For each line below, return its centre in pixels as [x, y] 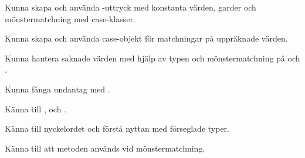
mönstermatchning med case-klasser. [70, 18]
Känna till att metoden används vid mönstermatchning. [105, 148]
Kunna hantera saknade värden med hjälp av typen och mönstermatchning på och [152, 58]
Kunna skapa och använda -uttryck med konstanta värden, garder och [131, 7]
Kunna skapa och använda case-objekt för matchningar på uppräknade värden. [146, 38]
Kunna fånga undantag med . [57, 89]
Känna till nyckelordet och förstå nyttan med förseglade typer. [117, 128]
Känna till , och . [36, 109]
